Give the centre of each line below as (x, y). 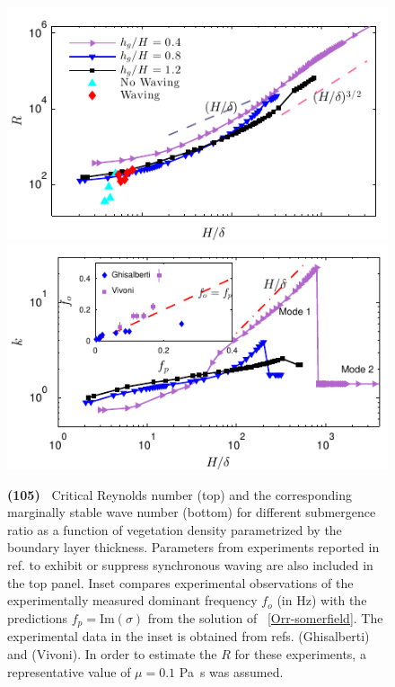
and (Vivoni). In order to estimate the (112, 653)
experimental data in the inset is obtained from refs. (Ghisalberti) (189, 636)
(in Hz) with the (322, 600)
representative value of (69, 671)
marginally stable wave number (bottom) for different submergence (192, 512)
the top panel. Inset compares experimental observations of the (180, 582)
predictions (38, 617)
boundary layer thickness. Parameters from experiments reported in (193, 547)
